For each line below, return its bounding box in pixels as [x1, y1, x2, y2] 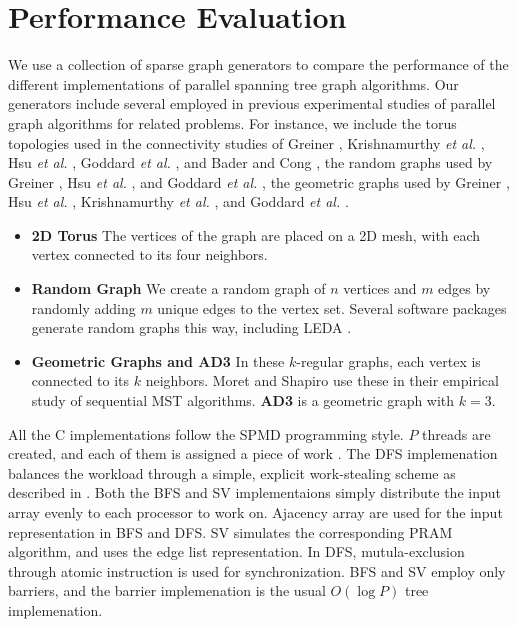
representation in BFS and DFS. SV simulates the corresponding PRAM [8, 521, 453, 542]
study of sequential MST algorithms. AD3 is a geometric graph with [31, 390, 455, 411]
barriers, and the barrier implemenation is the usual [8, 580, 326, 601]
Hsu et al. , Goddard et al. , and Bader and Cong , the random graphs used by [8, 152, 493, 173]
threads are [422, 423, 491, 444]
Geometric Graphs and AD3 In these [31, 350, 285, 371]
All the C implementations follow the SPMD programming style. [8, 423, 404, 444]
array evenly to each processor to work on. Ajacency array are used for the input [8, 502, 503, 522]
